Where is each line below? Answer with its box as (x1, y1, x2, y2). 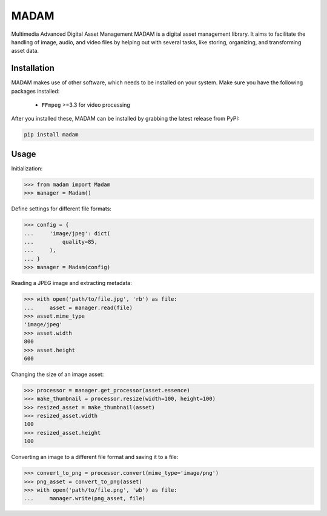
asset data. (11, 47, 39, 55)
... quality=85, (24, 238, 98, 246)
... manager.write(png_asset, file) (24, 495, 145, 502)
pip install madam (24, 131, 79, 138)
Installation (11, 63, 54, 73)
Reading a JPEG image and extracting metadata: (11, 280, 133, 287)
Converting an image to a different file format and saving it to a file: (11, 454, 179, 461)
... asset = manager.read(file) (24, 304, 133, 311)
